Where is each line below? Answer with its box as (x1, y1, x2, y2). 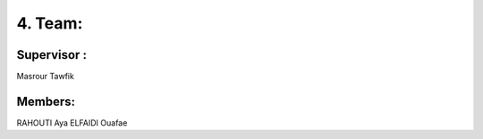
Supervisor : (16, 47, 87, 62)
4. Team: (16, 13, 83, 33)
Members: (16, 94, 76, 109)
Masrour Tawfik (16, 71, 75, 82)
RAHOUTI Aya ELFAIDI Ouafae (16, 117, 128, 128)
